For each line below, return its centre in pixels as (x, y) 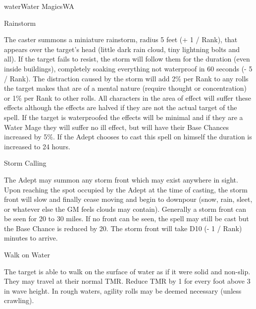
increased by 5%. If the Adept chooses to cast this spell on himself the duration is (128, 137)
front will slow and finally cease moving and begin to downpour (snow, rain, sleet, (128, 199)
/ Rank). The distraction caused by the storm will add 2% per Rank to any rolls (126, 78)
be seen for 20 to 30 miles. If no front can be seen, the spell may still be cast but (127, 218)
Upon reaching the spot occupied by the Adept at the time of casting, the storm (126, 189)
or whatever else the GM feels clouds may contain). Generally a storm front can (125, 209)
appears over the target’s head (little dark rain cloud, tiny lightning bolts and (122, 49)
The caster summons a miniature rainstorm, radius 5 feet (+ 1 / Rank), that (121, 39)
